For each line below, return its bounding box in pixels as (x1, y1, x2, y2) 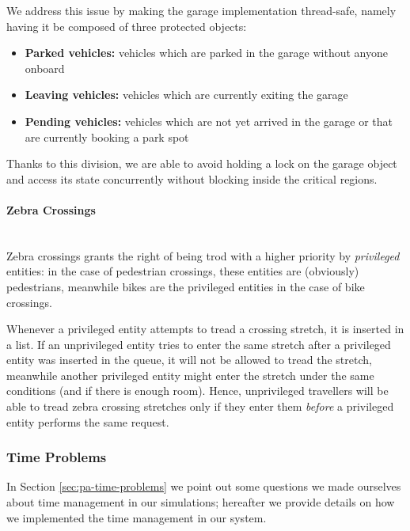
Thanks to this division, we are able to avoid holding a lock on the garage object (6, 155, 397, 172)
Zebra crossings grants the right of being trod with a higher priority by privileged (6, 247, 400, 264)
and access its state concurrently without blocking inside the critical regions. (6, 170, 378, 187)
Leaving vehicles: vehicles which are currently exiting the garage (25, 86, 348, 103)
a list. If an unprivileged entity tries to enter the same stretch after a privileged (6, 336, 391, 352)
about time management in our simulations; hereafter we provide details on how (6, 494, 395, 510)
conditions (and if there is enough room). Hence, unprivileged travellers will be (6, 382, 389, 399)
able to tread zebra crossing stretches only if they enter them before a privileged (6, 398, 394, 415)
